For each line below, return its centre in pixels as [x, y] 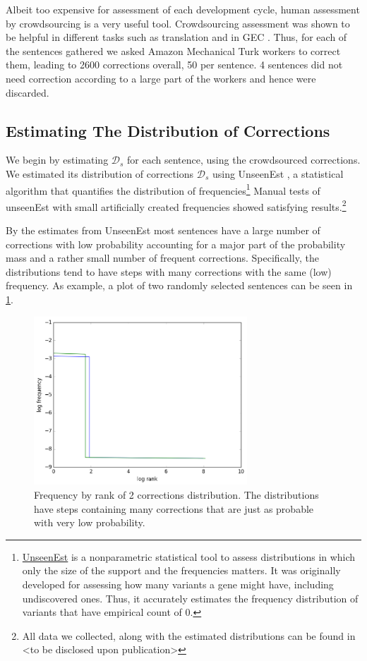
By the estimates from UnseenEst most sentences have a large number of [163, 230]
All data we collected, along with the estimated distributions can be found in [189, 635]
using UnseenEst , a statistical [278, 173]
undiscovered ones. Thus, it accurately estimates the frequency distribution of [190, 598]
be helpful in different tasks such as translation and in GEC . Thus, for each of [176, 37]
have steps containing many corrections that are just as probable [174, 508]
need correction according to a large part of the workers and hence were [161, 78]
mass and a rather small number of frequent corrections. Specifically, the [162, 258]
